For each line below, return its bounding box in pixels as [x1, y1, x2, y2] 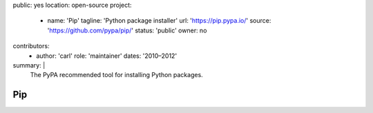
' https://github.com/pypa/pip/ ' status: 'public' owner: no [47, 26, 207, 34]
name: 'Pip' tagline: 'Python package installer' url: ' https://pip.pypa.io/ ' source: [47, 17, 271, 25]
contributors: [12, 42, 50, 50]
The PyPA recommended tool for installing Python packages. [30, 71, 203, 79]
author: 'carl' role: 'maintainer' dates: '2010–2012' [36, 52, 178, 60]
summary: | [12, 61, 46, 69]
